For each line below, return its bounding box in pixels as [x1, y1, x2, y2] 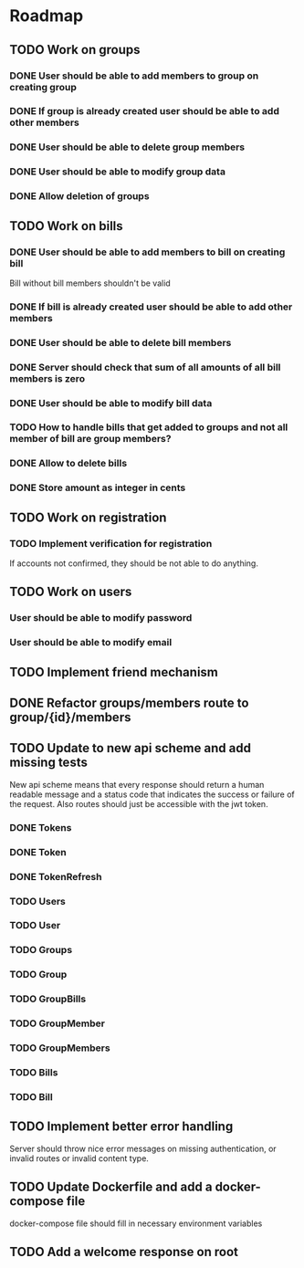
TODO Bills [9, 1065, 58, 1078]
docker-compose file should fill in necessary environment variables [9, 1218, 263, 1229]
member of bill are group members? [9, 433, 172, 445]
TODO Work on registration [9, 509, 167, 525]
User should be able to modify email [9, 636, 173, 649]
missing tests [9, 755, 89, 770]
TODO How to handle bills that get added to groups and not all [9, 421, 288, 434]
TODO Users [9, 895, 67, 907]
